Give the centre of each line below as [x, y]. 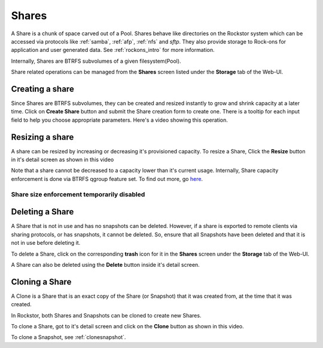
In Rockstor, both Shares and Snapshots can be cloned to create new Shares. [106, 315]
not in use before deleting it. [46, 243]
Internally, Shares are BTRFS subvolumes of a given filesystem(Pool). [96, 61]
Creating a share [42, 89]
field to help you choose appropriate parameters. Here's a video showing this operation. [120, 120]
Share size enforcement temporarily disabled [78, 194]
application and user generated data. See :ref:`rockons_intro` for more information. [113, 50]
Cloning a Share [41, 281]
